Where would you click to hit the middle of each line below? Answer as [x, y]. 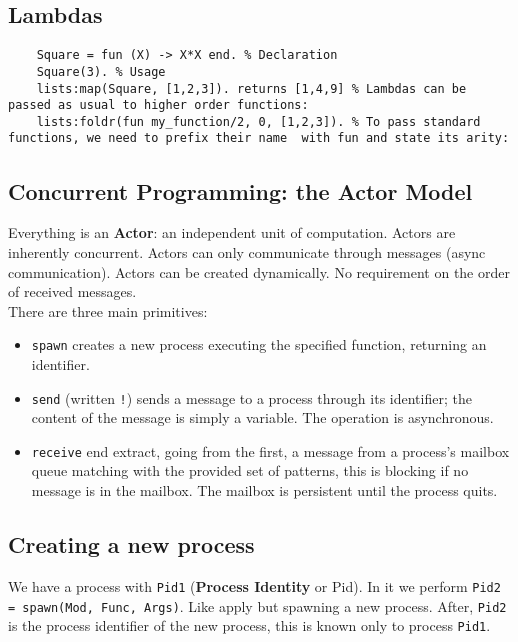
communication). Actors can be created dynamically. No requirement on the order [259, 271]
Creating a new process [131, 544]
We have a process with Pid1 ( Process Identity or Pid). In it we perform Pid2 [254, 585]
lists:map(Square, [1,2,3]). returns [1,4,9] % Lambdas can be [251, 88]
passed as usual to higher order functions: [158, 105]
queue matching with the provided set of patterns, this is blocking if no [250, 470]
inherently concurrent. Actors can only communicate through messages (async [247, 251]
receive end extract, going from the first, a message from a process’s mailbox [270, 450]
